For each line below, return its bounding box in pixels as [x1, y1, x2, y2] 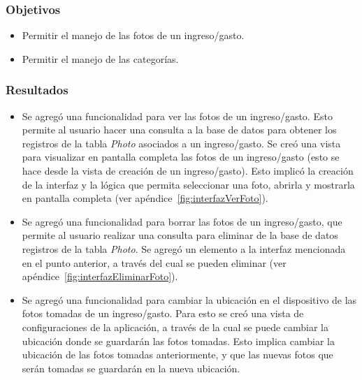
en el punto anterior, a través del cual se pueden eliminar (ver [22, 255, 287, 270]
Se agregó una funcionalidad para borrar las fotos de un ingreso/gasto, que [22, 214, 342, 228]
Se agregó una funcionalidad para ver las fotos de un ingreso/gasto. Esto [22, 108, 333, 123]
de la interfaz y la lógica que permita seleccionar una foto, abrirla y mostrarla [22, 177, 355, 191]
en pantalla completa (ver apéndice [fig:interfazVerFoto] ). [22, 191, 268, 205]
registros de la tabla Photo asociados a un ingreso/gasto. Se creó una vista [22, 136, 341, 150]
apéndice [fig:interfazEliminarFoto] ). [22, 269, 178, 284]
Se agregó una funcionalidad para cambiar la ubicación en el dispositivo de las [22, 292, 357, 307]
